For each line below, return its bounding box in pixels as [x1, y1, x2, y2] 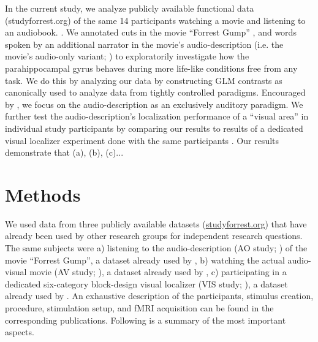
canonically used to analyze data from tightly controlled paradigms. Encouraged [5, 86, 306, 99]
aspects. [5, 325, 34, 338]
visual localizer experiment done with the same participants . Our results [5, 134, 279, 146]
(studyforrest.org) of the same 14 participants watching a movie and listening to [5, 13, 306, 26]
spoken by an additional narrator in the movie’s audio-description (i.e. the [5, 37, 284, 50]
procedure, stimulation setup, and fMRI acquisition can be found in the [5, 302, 274, 314]
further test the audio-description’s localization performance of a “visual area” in [5, 110, 309, 123]
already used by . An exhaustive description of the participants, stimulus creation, [5, 289, 314, 302]
